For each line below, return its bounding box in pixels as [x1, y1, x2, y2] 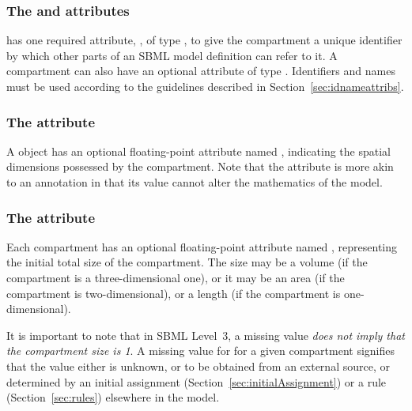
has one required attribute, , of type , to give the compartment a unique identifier [6, 32, 403, 48]
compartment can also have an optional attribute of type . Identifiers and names [6, 62, 395, 79]
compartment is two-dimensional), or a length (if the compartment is [6, 285, 341, 301]
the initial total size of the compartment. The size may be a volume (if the [6, 254, 368, 270]
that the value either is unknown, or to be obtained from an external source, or [6, 357, 390, 374]
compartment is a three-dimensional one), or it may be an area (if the [6, 270, 345, 285]
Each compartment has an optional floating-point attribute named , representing [6, 238, 398, 255]
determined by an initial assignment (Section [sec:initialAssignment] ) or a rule [6, 373, 387, 390]
